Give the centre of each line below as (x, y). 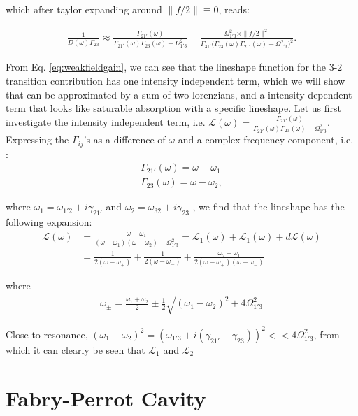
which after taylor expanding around (84, 9)
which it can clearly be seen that (76, 349)
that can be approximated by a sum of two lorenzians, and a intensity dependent (179, 94)
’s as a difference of (124, 139)
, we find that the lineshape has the (268, 207)
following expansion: (49, 221)
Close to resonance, (47, 334)
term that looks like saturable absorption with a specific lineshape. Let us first (174, 108)
